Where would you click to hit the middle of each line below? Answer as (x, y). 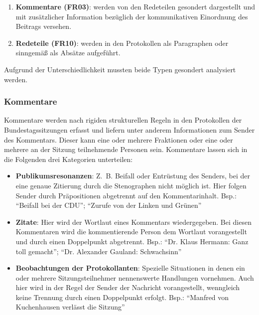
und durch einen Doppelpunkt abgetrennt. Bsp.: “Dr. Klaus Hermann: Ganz (132, 241)
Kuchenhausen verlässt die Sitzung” (70, 307)
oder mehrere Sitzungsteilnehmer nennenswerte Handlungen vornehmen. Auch (135, 277)
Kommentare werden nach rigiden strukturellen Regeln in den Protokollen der (123, 120)
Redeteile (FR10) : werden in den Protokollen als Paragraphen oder (122, 43)
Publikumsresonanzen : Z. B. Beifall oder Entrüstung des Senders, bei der (133, 176)
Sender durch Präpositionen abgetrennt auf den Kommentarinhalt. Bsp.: (126, 195)
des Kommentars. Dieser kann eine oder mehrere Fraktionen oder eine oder (119, 139)
